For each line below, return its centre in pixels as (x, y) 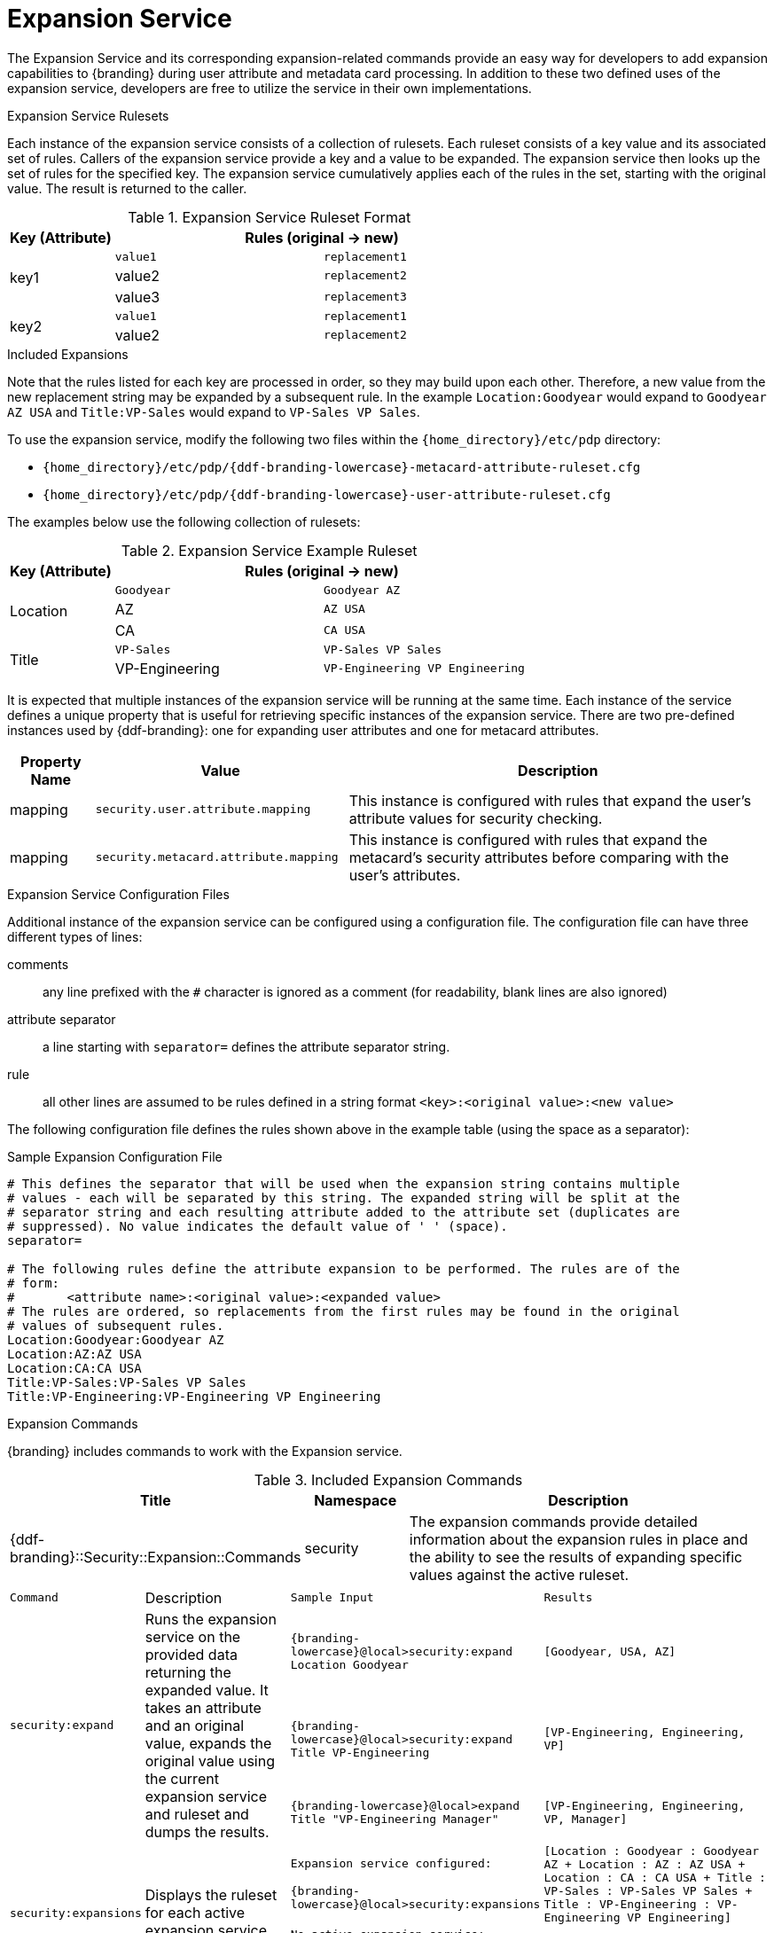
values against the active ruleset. (519, 1574)
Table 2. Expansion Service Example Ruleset (269, 550)
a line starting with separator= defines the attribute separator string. (246, 1046)
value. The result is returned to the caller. (127, 188)
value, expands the (208, 1743)
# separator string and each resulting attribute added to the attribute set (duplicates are (344, 1212)
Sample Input (332, 1598)
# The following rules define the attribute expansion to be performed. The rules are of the (344, 1268)
